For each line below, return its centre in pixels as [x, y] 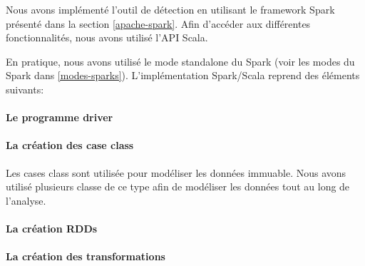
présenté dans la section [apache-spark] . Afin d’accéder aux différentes [158, 23]
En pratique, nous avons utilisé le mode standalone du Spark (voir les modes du [180, 61]
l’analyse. [26, 200]
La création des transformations [86, 256]
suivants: [25, 89]
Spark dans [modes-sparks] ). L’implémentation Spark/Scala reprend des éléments [183, 75]
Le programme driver [60, 117]
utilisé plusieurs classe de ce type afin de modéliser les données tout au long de [178, 186]
